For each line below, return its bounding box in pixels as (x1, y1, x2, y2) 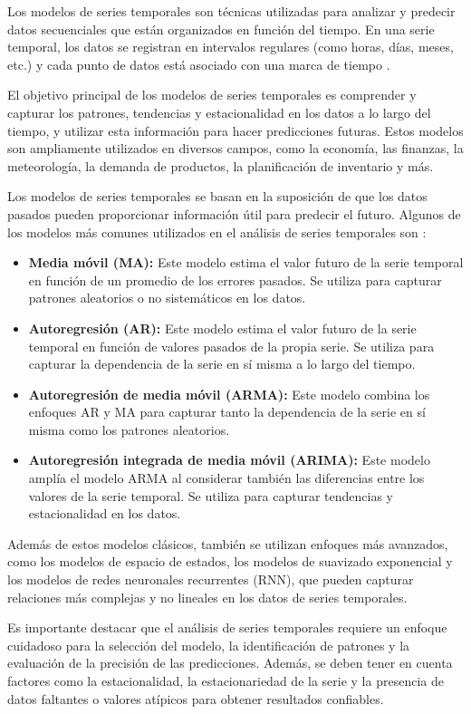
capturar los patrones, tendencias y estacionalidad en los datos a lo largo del (7, 102, 431, 121)
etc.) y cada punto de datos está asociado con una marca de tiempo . (7, 54, 390, 73)
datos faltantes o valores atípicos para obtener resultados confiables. (7, 689, 384, 708)
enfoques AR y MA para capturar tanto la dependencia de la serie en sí (28, 402, 426, 421)
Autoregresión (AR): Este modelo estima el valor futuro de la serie (28, 318, 417, 337)
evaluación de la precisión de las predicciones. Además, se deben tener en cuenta (7, 653, 453, 672)
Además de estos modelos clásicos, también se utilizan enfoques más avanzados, (7, 534, 448, 553)
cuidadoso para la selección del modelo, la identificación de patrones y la (7, 635, 410, 654)
